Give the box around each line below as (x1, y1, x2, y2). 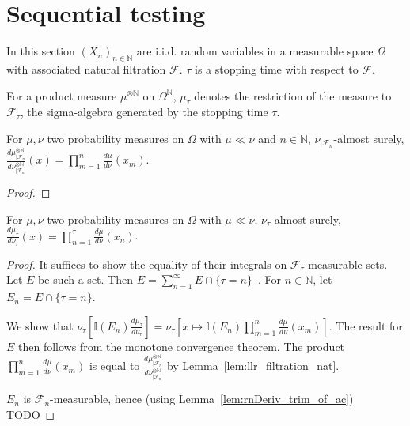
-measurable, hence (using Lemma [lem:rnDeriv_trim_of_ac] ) (50, 390, 354, 407)
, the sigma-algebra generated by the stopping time (20, 104, 268, 120)
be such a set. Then (38, 271, 133, 288)
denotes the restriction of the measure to (194, 87, 392, 104)
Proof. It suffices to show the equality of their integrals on (6, 255, 287, 272)
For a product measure (6, 87, 117, 104)
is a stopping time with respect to (194, 60, 359, 77)
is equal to (89, 357, 140, 374)
